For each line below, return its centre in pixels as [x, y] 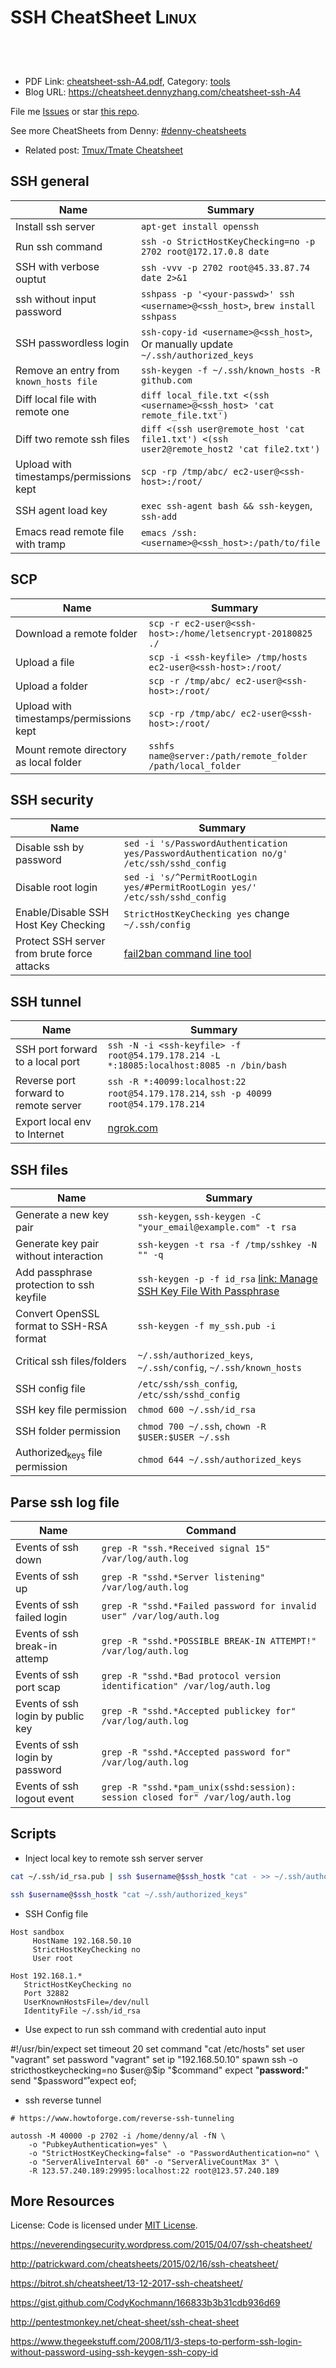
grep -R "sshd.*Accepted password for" [196, 1752]
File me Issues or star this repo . [75, 111]
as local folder [48, 762]
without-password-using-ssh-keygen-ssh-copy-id [114, 2352]
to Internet [40, 1134]
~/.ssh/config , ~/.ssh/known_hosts [219, 1367]
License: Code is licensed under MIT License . [104, 2225]
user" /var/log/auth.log [160, 1616]
